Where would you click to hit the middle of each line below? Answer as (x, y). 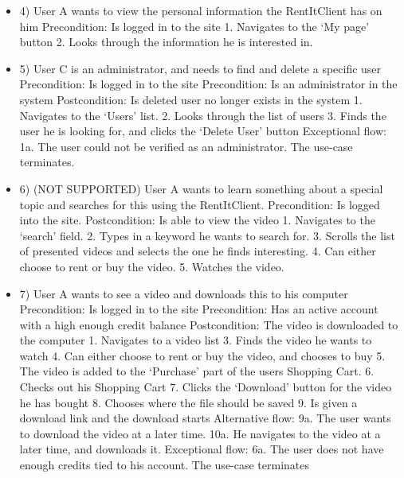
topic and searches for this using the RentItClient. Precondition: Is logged (200, 204)
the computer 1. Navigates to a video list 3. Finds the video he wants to (196, 340)
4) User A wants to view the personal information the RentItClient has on (201, 10)
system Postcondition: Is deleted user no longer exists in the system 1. (191, 99)
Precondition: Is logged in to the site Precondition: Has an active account (199, 309)
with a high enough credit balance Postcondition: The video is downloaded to (209, 324)
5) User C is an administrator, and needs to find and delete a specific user (200, 68)
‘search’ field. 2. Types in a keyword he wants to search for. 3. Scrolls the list (207, 235)
